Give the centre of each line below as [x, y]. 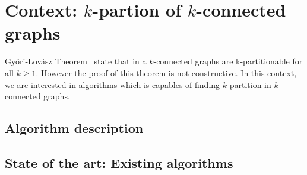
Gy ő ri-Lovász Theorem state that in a [76, 61]
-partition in [249, 84]
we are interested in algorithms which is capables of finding [113, 84]
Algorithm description [74, 128]
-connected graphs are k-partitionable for [228, 61]
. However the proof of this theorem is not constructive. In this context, [166, 72]
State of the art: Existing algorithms [119, 162]
